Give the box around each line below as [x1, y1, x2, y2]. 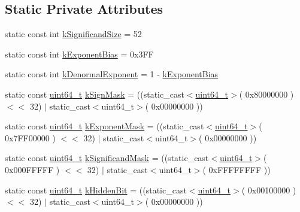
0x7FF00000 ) [5, 131, 56, 144]
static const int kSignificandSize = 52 [5, 28, 142, 40]
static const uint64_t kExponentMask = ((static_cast [5, 120, 204, 132]
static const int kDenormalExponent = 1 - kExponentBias [5, 68, 219, 80]
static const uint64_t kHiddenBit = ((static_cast [5, 183, 187, 196]
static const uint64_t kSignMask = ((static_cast [5, 87, 184, 100]
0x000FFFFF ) [5, 163, 60, 175]
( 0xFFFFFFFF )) [202, 163, 271, 175]
